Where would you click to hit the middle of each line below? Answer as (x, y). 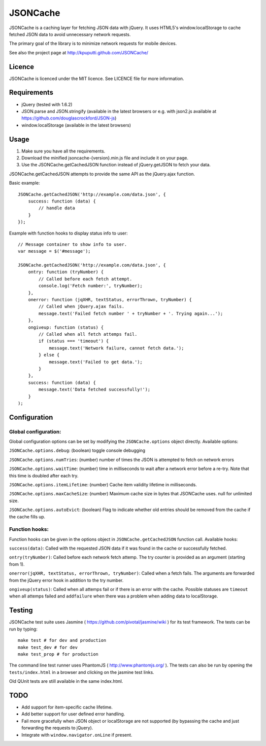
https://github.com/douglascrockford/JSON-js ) (69, 118)
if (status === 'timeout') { (74, 341)
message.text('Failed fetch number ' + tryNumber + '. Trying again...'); (131, 313)
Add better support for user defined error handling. (73, 714)
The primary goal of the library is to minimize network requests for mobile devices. (93, 43)
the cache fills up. (27, 516)
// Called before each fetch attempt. (85, 279)
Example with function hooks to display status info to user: (68, 233)
